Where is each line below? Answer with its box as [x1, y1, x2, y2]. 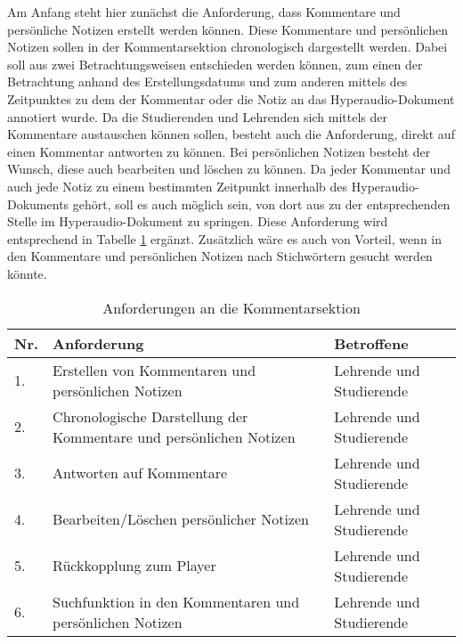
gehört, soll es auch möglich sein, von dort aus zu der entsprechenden [72, 194, 451, 213]
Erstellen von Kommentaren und [53, 359, 256, 380]
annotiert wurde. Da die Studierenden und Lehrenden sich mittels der [7, 107, 387, 126]
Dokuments [7, 194, 69, 213]
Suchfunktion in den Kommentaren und [53, 591, 300, 612]
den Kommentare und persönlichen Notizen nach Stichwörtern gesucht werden [7, 247, 433, 265]
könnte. [7, 264, 47, 282]
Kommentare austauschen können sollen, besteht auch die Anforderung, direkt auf [7, 125, 455, 143]
